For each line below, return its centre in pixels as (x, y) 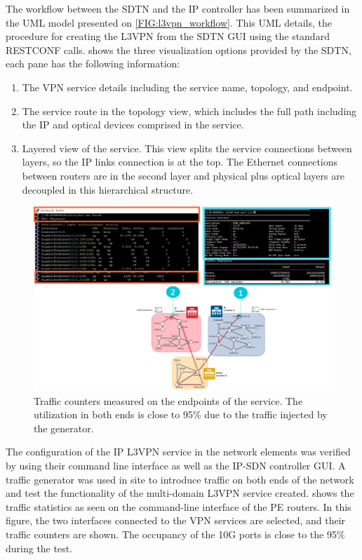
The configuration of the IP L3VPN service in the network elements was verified (178, 452)
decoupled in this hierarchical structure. (108, 189)
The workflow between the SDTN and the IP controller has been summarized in (178, 8)
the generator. (64, 428)
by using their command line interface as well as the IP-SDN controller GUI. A (176, 466)
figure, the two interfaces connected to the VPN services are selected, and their (176, 520)
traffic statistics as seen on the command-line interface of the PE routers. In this (179, 506)
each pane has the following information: (93, 64)
